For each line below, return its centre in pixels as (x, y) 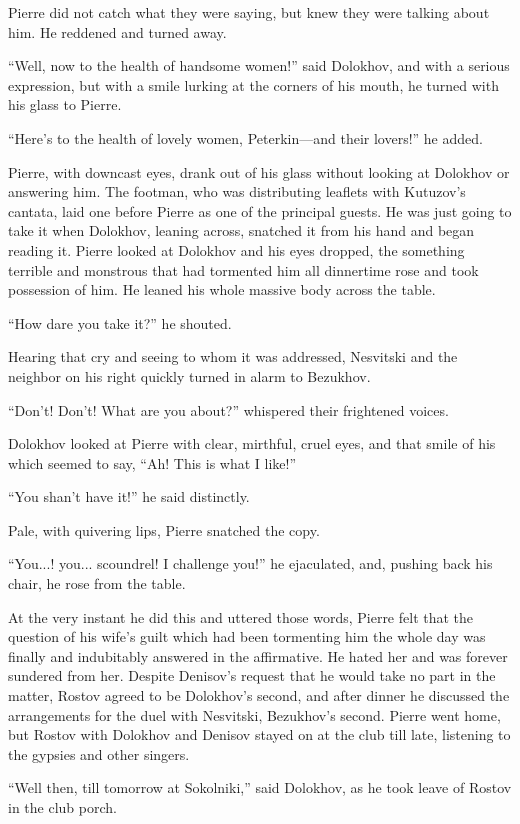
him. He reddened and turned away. (117, 31)
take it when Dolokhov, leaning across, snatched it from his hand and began (241, 230)
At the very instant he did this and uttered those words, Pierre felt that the (241, 616)
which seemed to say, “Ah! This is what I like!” (152, 462)
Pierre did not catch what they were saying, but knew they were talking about (249, 12)
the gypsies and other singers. (99, 753)
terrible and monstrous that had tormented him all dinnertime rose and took (243, 269)
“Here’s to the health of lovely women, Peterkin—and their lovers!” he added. (245, 137)
